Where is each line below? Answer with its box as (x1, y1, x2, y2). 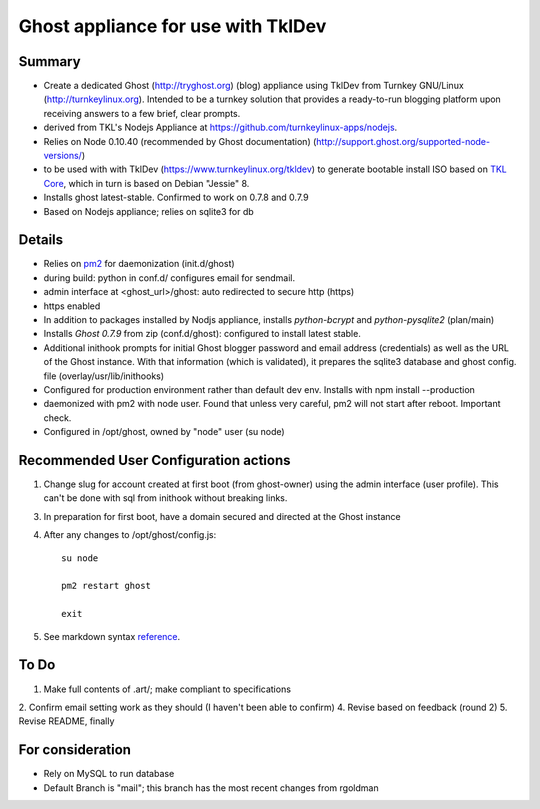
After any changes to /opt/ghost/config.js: (43, 529, 217, 541)
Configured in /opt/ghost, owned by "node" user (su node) (43, 426, 285, 438)
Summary (18, 53, 81, 70)
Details (18, 231, 64, 249)
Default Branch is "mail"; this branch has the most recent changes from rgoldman (43, 781, 379, 794)
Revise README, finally (18, 715, 115, 727)
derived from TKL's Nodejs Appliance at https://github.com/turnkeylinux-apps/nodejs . (43, 121, 398, 134)
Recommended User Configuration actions (18, 451, 291, 469)
